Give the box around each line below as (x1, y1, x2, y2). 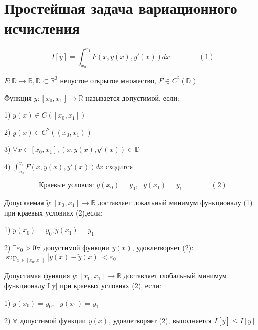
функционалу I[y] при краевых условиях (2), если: (4, 280, 161, 291)
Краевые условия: (39, 182, 94, 189)
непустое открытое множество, (60, 75, 156, 86)
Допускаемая (4, 197, 44, 207)
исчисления (4, 17, 80, 38)
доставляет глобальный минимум (123, 270, 227, 281)
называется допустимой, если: (85, 92, 179, 103)
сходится (105, 161, 133, 171)
